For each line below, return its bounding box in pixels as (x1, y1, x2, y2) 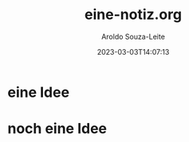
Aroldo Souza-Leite (101, 32, 165, 41)
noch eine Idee (7, 120, 108, 138)
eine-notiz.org (84, 6, 183, 24)
